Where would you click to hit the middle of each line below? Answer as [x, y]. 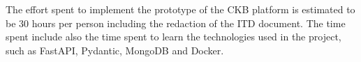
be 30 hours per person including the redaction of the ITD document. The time [176, 23]
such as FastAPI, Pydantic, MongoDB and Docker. [115, 50]
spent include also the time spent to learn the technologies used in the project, [174, 37]
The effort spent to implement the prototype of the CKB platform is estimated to [180, 9]
